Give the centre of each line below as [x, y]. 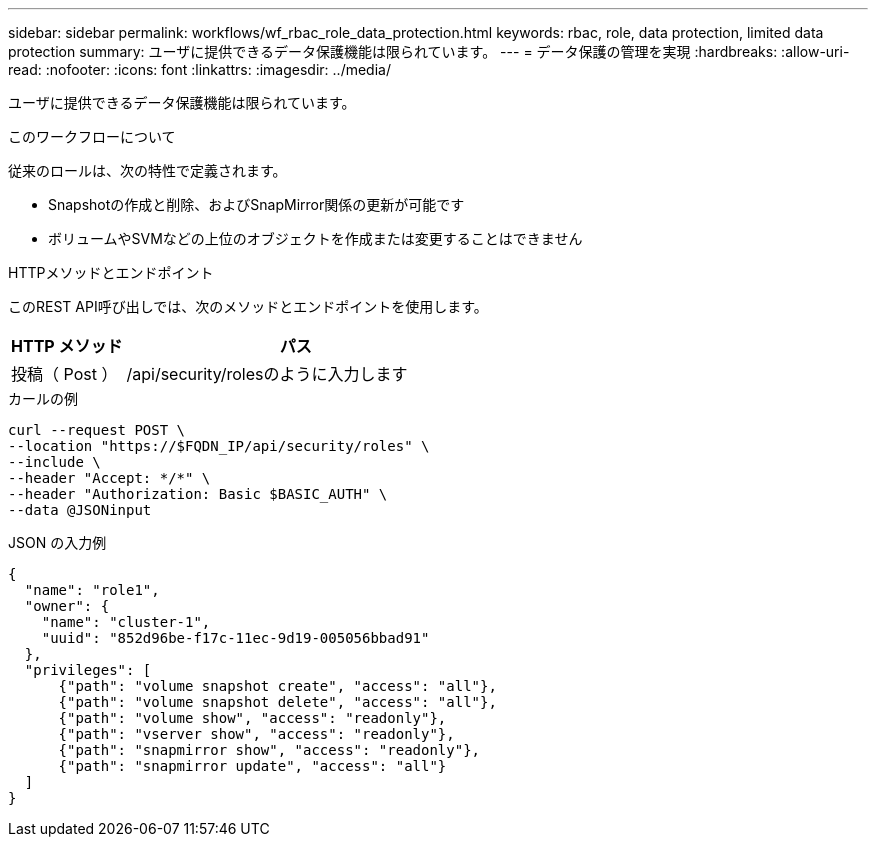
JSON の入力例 [57, 542]
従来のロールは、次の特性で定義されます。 [147, 170]
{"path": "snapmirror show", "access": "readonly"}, [269, 750]
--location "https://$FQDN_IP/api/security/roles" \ [219, 446]
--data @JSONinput [80, 510]
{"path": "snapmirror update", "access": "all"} [252, 766]
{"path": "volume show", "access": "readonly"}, [252, 718]
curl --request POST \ [97, 430]
